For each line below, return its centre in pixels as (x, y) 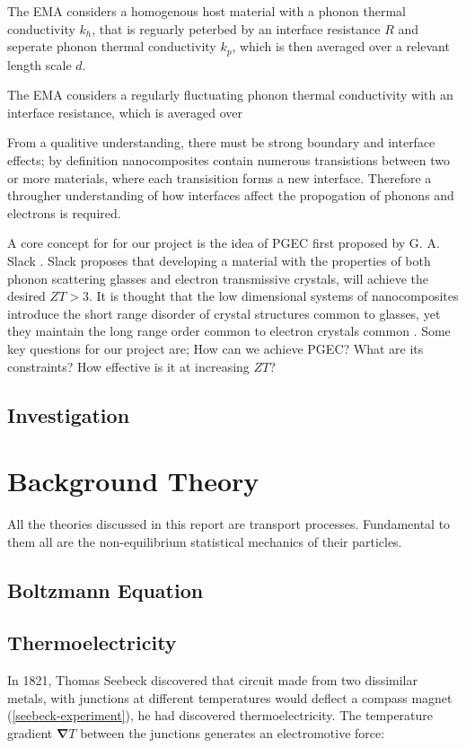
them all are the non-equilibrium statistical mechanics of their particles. (205, 541)
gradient (30, 733)
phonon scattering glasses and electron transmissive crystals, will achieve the (218, 278)
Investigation (69, 414)
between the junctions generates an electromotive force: (233, 733)
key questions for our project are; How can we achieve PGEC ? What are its (215, 348)
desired (26, 296)
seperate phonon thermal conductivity (112, 46)
